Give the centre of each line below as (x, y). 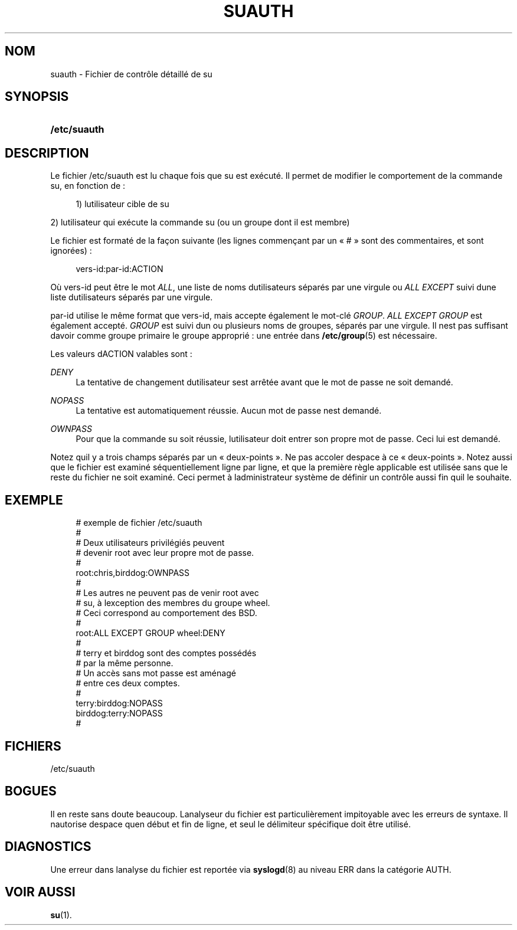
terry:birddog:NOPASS (119, 703)
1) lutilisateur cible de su (122, 204)
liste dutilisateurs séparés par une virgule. (132, 297)
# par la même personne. (125, 663)
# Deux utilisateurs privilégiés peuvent (150, 543)
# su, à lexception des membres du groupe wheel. (173, 603)
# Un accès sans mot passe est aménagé (156, 673)
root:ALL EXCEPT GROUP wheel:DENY (150, 633)
